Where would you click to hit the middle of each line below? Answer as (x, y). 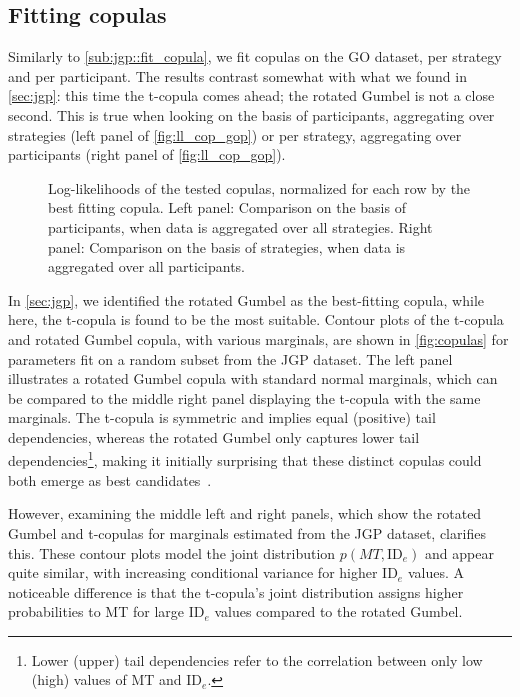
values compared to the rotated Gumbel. (338, 611)
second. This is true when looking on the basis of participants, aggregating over (251, 114)
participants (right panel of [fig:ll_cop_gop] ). (147, 154)
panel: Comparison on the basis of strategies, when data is (227, 246)
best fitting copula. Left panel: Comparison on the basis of (227, 207)
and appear (459, 552)
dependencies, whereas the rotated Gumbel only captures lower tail (214, 436)
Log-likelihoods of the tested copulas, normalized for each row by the (259, 187)
